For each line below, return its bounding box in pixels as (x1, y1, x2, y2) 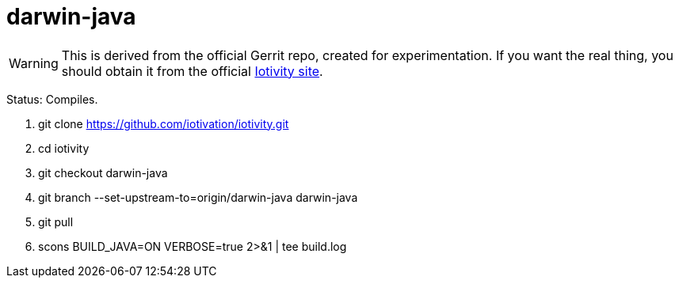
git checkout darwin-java (38, 165, 168, 180)
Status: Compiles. (6, 92, 98, 106)
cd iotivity (38, 141, 90, 155)
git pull (38, 214, 74, 229)
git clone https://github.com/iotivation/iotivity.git (38, 116, 289, 131)
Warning (9, 55, 59, 71)
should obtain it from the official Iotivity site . (61, 62, 323, 79)
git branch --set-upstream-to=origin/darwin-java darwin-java (38, 190, 358, 204)
